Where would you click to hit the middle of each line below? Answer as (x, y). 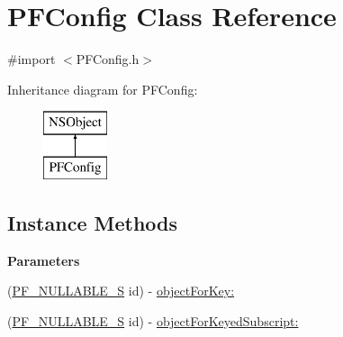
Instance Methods (92, 222)
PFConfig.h (108, 59)
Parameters (44, 260)
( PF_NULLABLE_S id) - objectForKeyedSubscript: (153, 320)
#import (32, 59)
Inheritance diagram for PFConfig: (103, 89)
